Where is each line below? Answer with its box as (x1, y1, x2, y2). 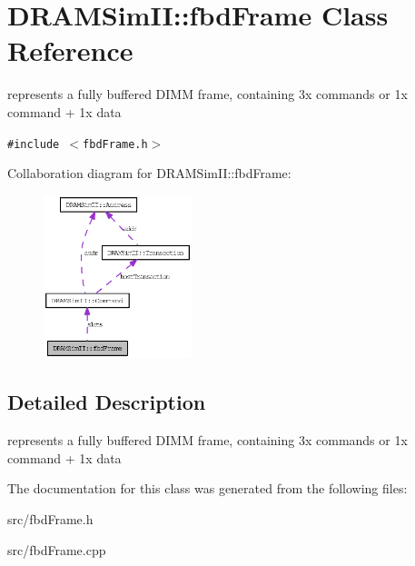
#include (7, 137, 60, 151)
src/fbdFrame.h (7, 510, 94, 529)
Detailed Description (7, 388, 206, 416)
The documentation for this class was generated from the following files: (7, 479, 408, 498)
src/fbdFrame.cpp (7, 540, 106, 559)
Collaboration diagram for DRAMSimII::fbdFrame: (7, 164, 291, 183)
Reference (7, 32, 133, 69)
